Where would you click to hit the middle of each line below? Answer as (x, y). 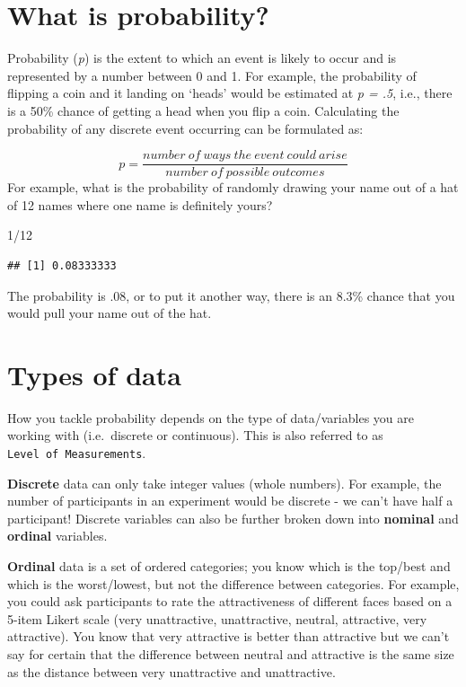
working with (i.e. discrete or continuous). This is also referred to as (195, 435)
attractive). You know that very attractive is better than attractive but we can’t (229, 636)
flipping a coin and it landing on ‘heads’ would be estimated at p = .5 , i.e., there (230, 93)
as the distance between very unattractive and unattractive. (171, 671)
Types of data (94, 374)
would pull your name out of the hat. (110, 313)
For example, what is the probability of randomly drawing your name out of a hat (233, 187)
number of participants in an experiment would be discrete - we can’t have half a (230, 501)
